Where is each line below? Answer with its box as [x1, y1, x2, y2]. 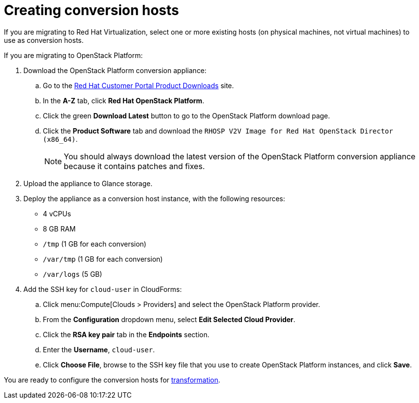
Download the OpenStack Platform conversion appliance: [23, 66, 207, 75]
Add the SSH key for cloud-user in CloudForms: [23, 285, 182, 293]
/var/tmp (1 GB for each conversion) [43, 254, 163, 263]
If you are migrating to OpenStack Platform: [4, 51, 143, 59]
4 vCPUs [43, 209, 71, 218]
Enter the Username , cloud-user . [43, 345, 155, 354]
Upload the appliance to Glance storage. [23, 179, 153, 188]
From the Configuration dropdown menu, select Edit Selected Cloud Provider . [43, 315, 295, 324]
